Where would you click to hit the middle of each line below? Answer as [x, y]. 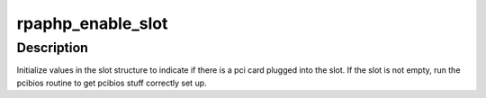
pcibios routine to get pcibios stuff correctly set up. [112, 83]
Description [53, 48]
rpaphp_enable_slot [92, 23]
